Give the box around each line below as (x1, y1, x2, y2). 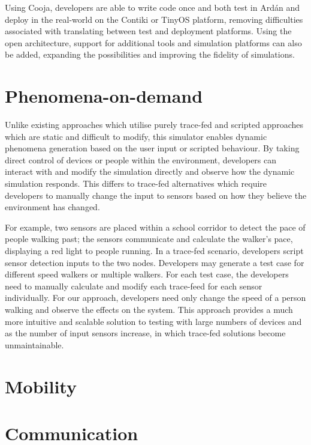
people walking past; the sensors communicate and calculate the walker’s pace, (5, 232, 293, 245)
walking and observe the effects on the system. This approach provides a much (5, 303, 293, 315)
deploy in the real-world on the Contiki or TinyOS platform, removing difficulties (5, 13, 303, 25)
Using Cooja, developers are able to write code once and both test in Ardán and (5, 1, 300, 13)
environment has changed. (5, 201, 100, 213)
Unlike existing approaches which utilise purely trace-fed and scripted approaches (5, 118, 303, 131)
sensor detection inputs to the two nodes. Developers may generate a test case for (5, 256, 304, 268)
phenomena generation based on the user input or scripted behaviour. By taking (5, 142, 300, 154)
